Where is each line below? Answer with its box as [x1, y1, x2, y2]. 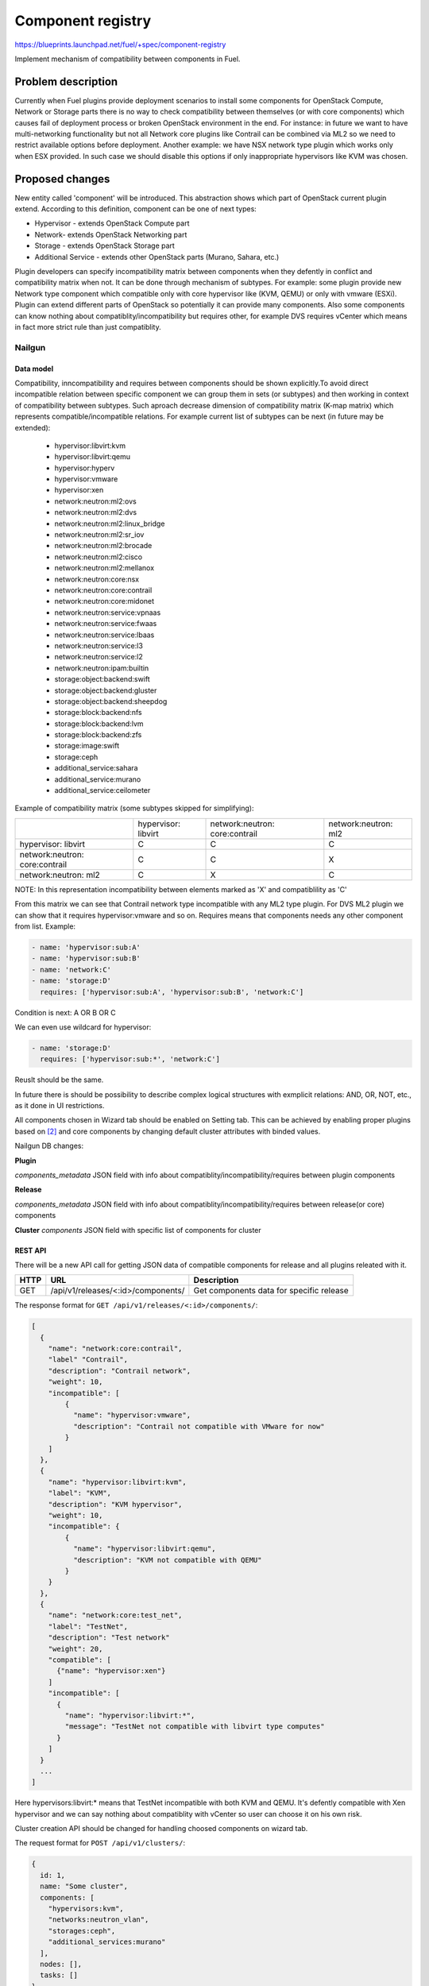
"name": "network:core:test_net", [48, 1611, 183, 1620]
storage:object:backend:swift [54, 674, 150, 684]
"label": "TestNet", [48, 1621, 129, 1631]
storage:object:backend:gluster [54, 686, 157, 695]
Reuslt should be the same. [14, 1075, 104, 1084]
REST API [14, 1246, 47, 1255]
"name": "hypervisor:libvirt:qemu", [72, 1544, 216, 1553]
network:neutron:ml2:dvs [54, 508, 137, 517]
